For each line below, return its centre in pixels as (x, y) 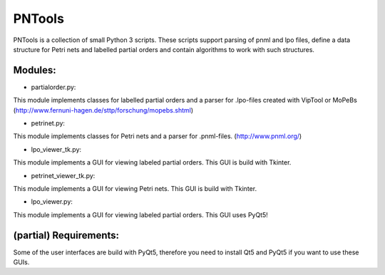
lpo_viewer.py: (52, 202)
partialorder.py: (53, 87)
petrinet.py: (48, 123)
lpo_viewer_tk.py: (56, 149)
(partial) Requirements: (66, 235)
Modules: (35, 70)
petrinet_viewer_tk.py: (63, 175)
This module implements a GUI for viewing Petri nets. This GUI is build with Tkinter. (135, 188)
